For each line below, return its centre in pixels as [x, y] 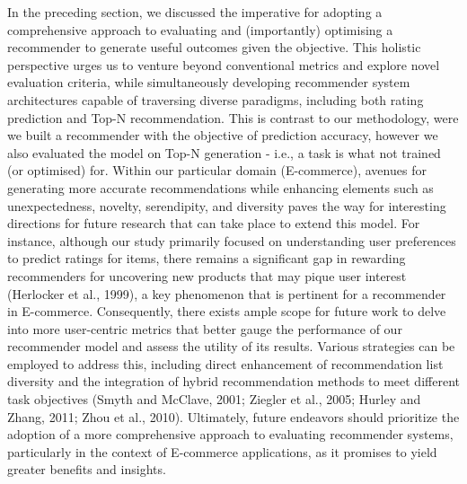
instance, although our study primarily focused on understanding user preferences [232, 240]
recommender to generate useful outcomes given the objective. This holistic [214, 47]
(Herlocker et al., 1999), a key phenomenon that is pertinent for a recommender [227, 293]
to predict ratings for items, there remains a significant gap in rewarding [207, 258]
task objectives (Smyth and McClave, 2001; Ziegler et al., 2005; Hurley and [214, 399]
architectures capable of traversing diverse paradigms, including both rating [216, 99]
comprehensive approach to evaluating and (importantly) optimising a [200, 29]
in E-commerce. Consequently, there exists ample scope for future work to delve [227, 311]
